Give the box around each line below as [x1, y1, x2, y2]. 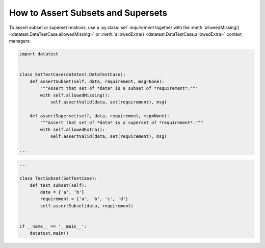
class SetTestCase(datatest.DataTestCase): [19, 72, 126, 77]
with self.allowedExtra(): [40, 126, 105, 132]
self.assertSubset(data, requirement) [40, 203, 133, 208]
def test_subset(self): [29, 182, 87, 188]
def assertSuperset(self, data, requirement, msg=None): [29, 113, 170, 119]
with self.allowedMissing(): [40, 92, 110, 98]
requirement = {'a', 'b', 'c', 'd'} [40, 196, 129, 202]
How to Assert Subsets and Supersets [9, 7, 168, 18]
